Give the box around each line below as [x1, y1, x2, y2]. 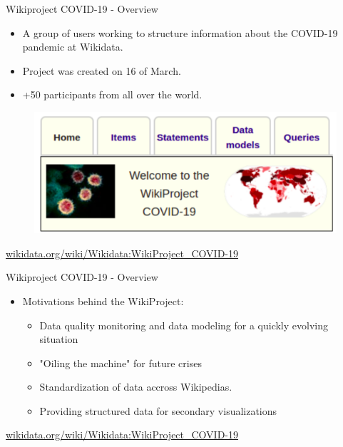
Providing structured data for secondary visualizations [39, 403, 277, 418]
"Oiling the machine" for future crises [39, 355, 202, 370]
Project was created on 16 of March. [22, 63, 181, 78]
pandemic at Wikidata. [22, 39, 123, 54]
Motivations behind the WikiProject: [22, 293, 184, 308]
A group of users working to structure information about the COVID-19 [22, 25, 338, 40]
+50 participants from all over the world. [22, 87, 203, 102]
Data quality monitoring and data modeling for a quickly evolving [39, 317, 328, 332]
